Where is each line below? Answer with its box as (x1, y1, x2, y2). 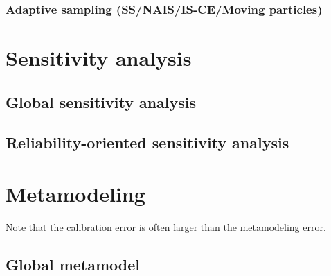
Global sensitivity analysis (6, 91, 197, 112)
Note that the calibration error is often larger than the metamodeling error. (6, 219, 326, 234)
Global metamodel (6, 253, 141, 275)
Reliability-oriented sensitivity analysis (6, 132, 289, 153)
